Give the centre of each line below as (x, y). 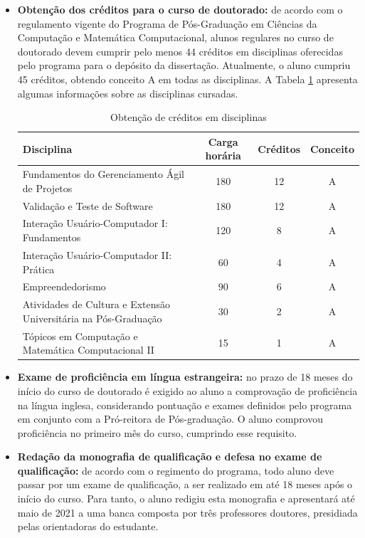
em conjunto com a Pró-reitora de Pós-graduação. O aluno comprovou (170, 419)
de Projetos (47, 188)
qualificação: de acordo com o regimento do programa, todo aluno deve (176, 470)
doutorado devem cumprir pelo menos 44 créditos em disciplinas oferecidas (180, 51)
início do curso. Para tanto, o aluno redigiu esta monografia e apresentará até (186, 499)
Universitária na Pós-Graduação (92, 318)
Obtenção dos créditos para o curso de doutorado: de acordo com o (180, 9)
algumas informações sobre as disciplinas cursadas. (128, 93)
